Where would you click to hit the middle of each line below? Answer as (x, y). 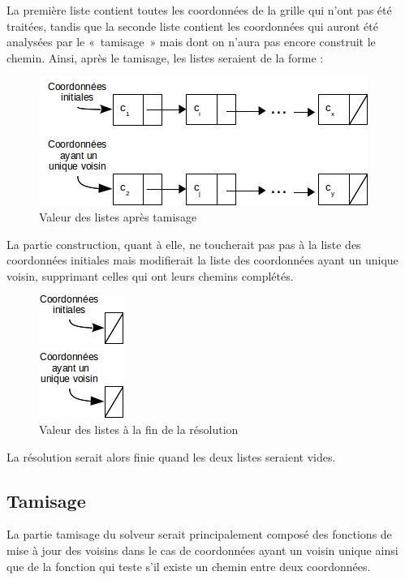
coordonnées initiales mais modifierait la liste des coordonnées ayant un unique (202, 260)
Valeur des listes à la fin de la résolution (139, 429)
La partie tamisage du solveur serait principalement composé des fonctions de (199, 534)
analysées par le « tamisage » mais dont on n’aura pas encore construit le (191, 42)
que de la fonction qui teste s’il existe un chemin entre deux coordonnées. (189, 566)
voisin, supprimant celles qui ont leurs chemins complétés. (150, 275)
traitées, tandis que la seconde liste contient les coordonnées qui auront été (192, 26)
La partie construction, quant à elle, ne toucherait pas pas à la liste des (184, 244)
